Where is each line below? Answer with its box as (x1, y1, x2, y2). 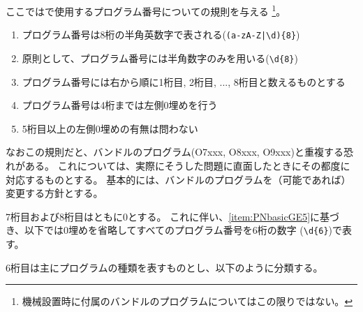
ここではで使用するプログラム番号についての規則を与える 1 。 (6, 2, 286, 18)
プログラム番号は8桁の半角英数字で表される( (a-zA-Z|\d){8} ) (22, 27, 300, 42)
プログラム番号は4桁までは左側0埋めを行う (22, 98, 218, 112)
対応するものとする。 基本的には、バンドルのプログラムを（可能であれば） (6, 172, 351, 186)
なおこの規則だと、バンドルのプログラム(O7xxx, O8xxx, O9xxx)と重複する (6, 144, 343, 159)
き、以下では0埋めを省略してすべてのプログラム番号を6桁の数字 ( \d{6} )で (6, 223, 342, 237)
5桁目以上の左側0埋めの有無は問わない (22, 121, 198, 135)
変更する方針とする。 (6, 186, 103, 200)
